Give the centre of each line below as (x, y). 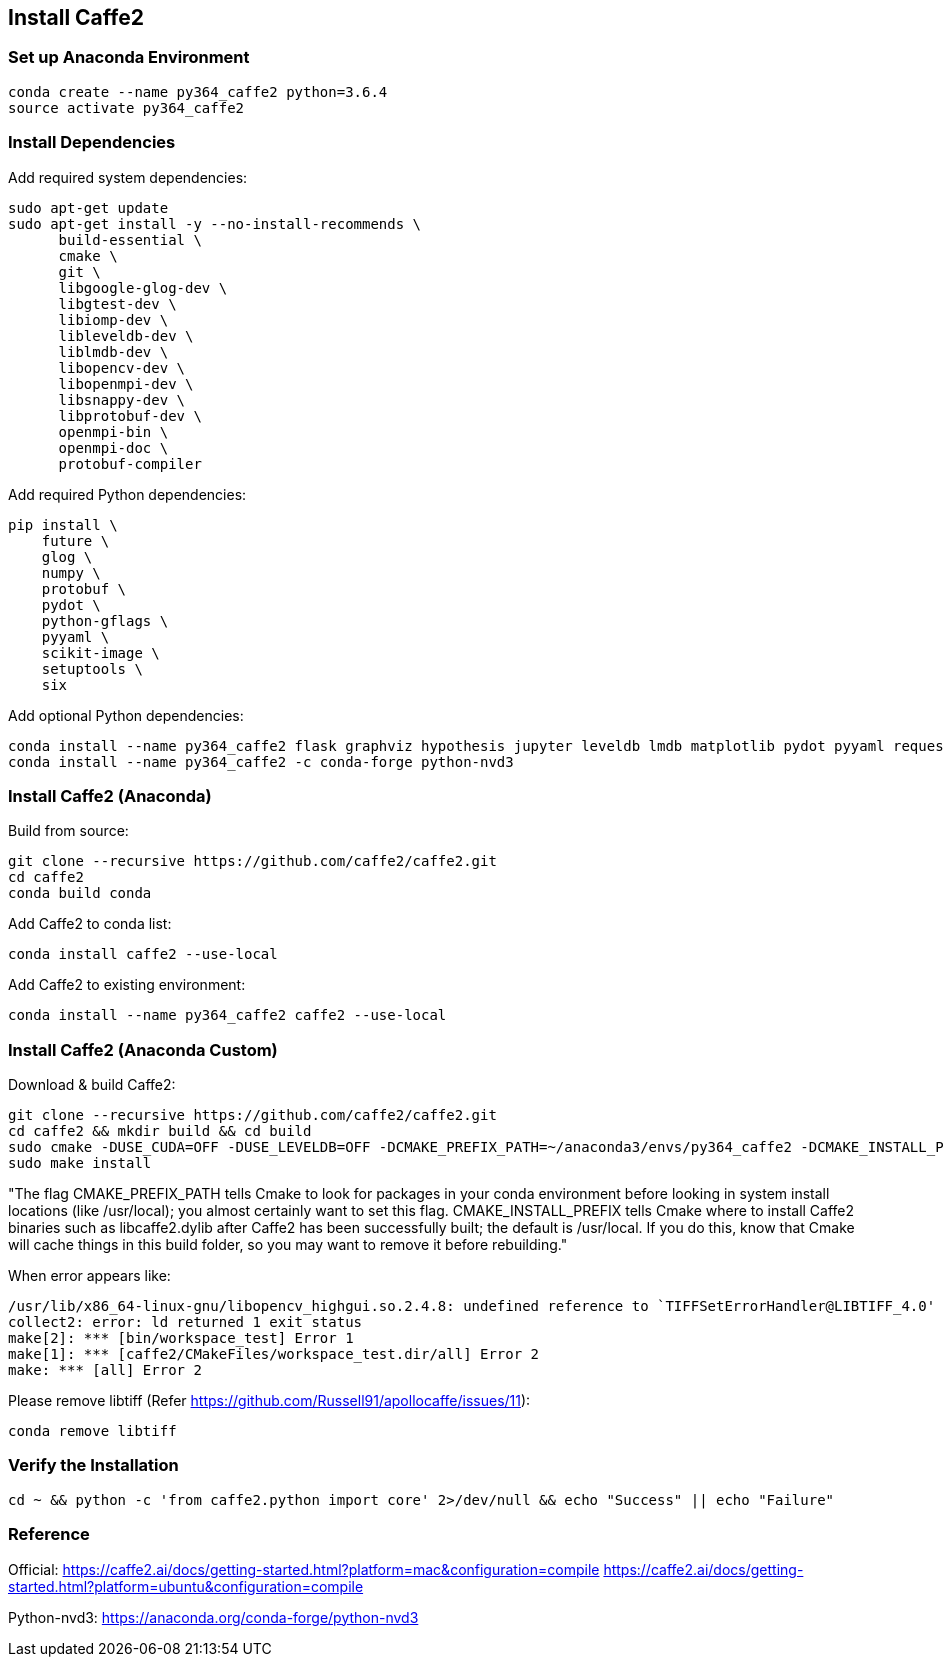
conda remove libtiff (92, 1431)
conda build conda (80, 893)
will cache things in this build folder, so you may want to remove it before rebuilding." (288, 1245)
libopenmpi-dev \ (126, 383)
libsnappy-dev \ (122, 399)
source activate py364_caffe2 (126, 107)
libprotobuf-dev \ (130, 415)
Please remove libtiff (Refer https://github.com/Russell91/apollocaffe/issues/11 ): (269, 1401)
